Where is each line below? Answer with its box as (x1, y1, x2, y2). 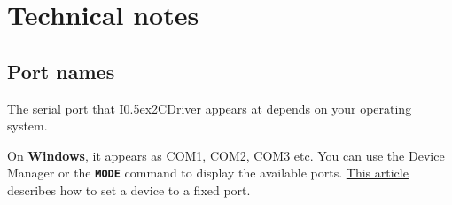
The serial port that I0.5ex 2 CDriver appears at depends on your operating (7, 99, 412, 117)
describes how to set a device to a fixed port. (7, 181, 251, 200)
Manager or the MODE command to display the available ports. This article (7, 163, 409, 182)
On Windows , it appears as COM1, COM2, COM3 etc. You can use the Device (7, 146, 445, 164)
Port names (7, 57, 115, 84)
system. (7, 116, 48, 135)
